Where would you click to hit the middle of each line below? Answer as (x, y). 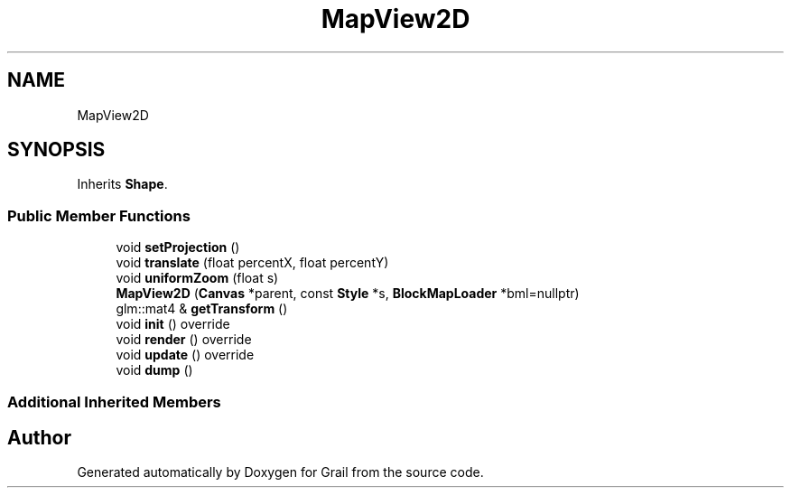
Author (39, 437)
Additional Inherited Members (114, 402)
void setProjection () (178, 247)
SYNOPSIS (56, 150)
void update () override (185, 355)
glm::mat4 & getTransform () (202, 309)
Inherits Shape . (122, 184)
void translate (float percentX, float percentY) (252, 263)
